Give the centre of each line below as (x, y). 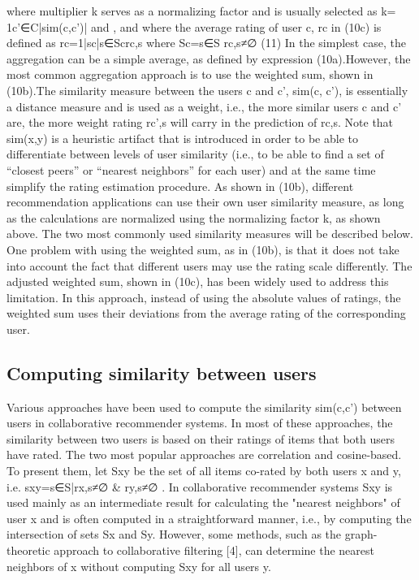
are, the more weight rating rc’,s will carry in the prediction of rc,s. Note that (200, 122)
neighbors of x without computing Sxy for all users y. (139, 566)
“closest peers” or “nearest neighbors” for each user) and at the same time (191, 169)
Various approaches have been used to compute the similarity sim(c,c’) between (204, 407)
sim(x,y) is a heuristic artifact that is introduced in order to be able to (182, 138)
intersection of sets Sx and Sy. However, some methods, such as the (174, 534)
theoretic (28, 550)
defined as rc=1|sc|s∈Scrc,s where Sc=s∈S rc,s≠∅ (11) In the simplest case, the (206, 43)
